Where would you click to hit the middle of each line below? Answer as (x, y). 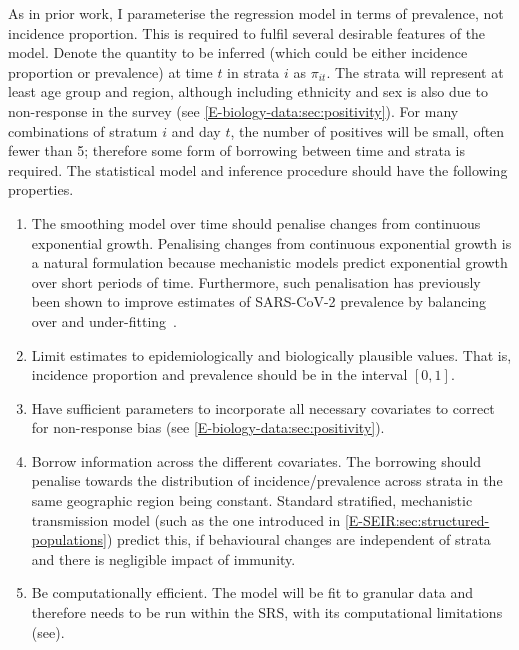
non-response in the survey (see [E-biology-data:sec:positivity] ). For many (233, 110)
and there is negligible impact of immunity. (163, 558)
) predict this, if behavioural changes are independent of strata (298, 539)
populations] (69, 539)
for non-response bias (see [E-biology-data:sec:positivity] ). (208, 427)
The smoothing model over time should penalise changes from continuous (256, 222)
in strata (253, 71)
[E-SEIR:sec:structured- (417, 519)
